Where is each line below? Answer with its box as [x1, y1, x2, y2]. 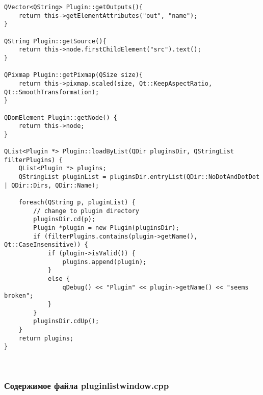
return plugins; [18, 334, 74, 342]
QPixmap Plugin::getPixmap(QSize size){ [4, 71, 143, 79]
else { [47, 275, 70, 282]
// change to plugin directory [33, 207, 139, 215]
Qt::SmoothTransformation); [4, 88, 99, 96]
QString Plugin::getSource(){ [4, 37, 107, 45]
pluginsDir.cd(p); [33, 216, 95, 223]
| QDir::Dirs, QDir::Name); [4, 181, 99, 189]
